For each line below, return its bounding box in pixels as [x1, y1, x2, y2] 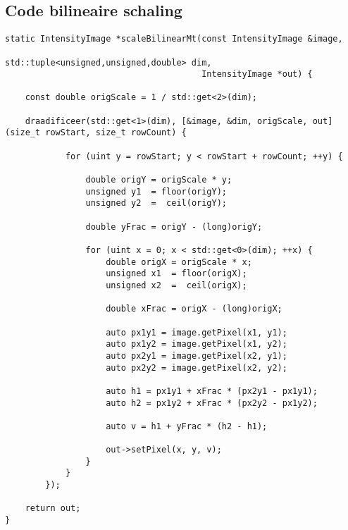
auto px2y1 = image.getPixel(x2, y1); [106, 350, 287, 361]
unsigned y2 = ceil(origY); [85, 198, 227, 209]
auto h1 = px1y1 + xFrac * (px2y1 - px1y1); [106, 386, 318, 396]
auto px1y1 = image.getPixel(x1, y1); [106, 327, 287, 338]
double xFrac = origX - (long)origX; [106, 304, 282, 314]
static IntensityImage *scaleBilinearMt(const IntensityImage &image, [5, 34, 343, 44]
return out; [25, 503, 81, 514]
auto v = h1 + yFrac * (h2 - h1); [106, 421, 268, 431]
